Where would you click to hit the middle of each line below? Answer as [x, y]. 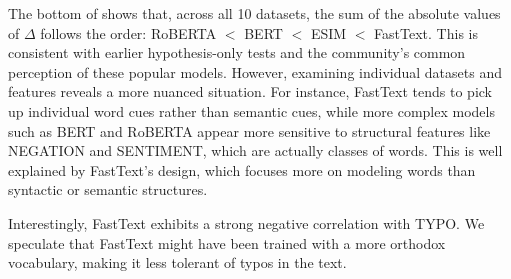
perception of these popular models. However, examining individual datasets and [255, 71]
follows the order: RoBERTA [128, 32]
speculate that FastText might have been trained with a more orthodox [227, 242]
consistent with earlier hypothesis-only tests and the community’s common [237, 52]
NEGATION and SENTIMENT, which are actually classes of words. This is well [255, 150]
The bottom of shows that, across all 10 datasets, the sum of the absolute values [254, 13]
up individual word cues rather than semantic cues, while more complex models [251, 110]
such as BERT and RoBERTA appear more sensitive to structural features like [249, 130]
